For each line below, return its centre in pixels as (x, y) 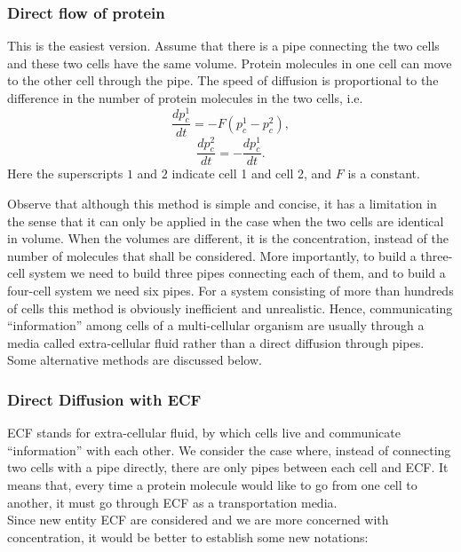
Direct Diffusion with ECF (104, 399)
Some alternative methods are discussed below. (135, 360)
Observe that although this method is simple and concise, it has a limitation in (222, 203)
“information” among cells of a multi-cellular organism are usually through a (216, 325)
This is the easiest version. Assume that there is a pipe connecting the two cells (223, 46)
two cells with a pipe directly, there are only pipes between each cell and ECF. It (228, 467)
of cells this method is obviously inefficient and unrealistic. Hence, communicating (230, 308)
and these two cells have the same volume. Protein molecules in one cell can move (230, 63)
